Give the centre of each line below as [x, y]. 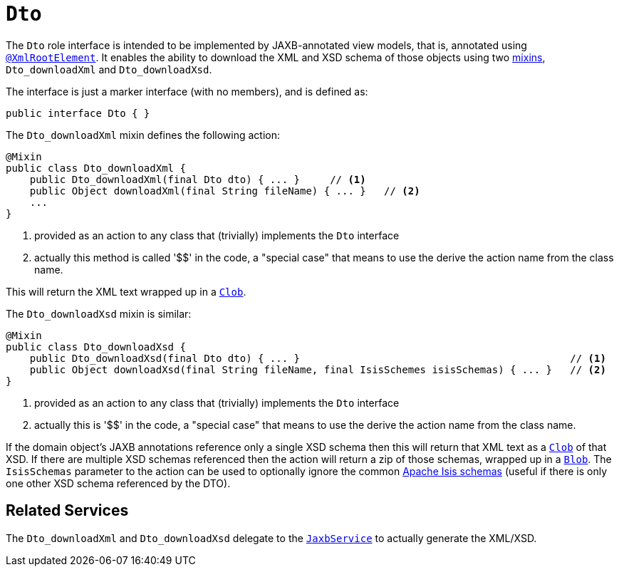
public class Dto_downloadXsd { [96, 347]
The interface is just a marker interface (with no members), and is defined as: [187, 91]
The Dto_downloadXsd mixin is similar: [99, 313]
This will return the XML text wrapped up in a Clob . [126, 291]
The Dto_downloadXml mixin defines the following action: [143, 135]
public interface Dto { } [78, 113]
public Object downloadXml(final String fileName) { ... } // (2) [225, 191]
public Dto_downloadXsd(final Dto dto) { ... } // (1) [318, 358]
